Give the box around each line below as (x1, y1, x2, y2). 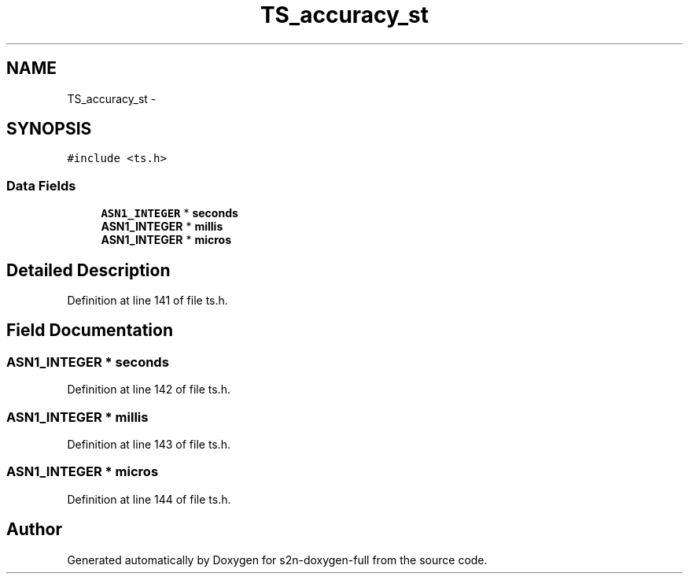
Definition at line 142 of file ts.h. (67, 382, 230, 397)
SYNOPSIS (6, 119, 92, 139)
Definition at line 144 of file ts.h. (67, 492, 231, 506)
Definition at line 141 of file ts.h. (67, 294, 228, 308)
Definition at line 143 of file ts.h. (67, 438, 231, 451)
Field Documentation (6, 320, 173, 341)
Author (6, 519, 62, 540)
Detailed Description (6, 260, 171, 280)
